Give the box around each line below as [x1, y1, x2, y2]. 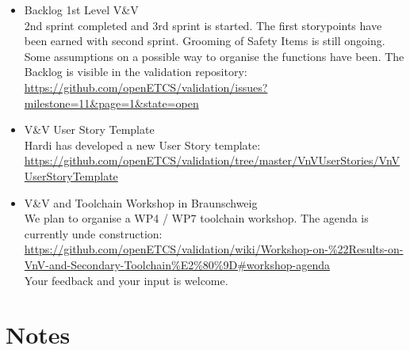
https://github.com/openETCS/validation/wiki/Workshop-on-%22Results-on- [24, 241, 404, 257]
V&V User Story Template [24, 121, 155, 138]
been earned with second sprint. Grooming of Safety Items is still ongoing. [24, 32, 385, 49]
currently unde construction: [24, 225, 163, 242]
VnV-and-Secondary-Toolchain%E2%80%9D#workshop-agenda [24, 256, 330, 272]
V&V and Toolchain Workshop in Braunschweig [24, 194, 258, 211]
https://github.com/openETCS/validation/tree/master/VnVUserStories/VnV [24, 152, 400, 169]
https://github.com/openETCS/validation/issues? [24, 78, 268, 95]
